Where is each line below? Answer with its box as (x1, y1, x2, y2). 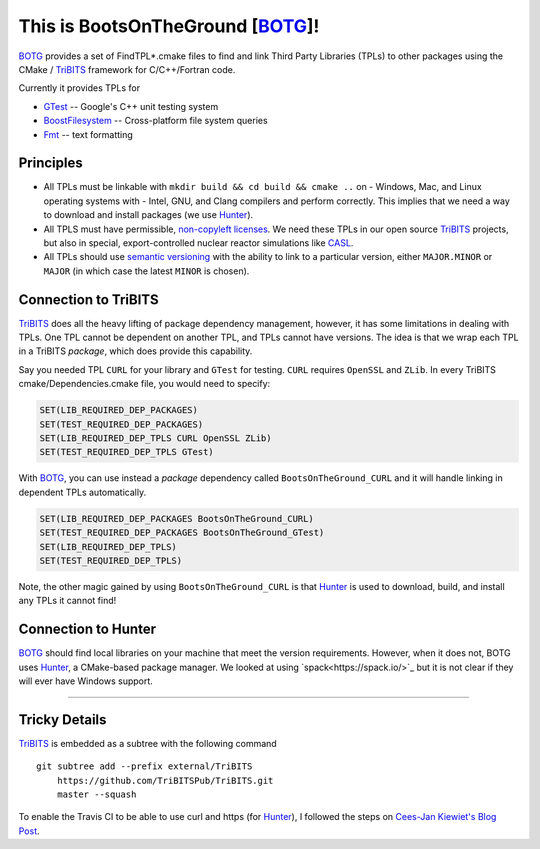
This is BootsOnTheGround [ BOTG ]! (18, 15, 320, 37)
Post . (18, 825, 40, 837)
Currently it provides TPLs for (18, 82, 140, 94)
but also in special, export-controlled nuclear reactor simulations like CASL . (43, 236, 354, 249)
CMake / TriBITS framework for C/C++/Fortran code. (18, 63, 236, 75)
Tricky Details (18, 711, 107, 728)
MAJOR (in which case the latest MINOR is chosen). (43, 265, 250, 277)
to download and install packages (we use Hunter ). (43, 209, 254, 221)
